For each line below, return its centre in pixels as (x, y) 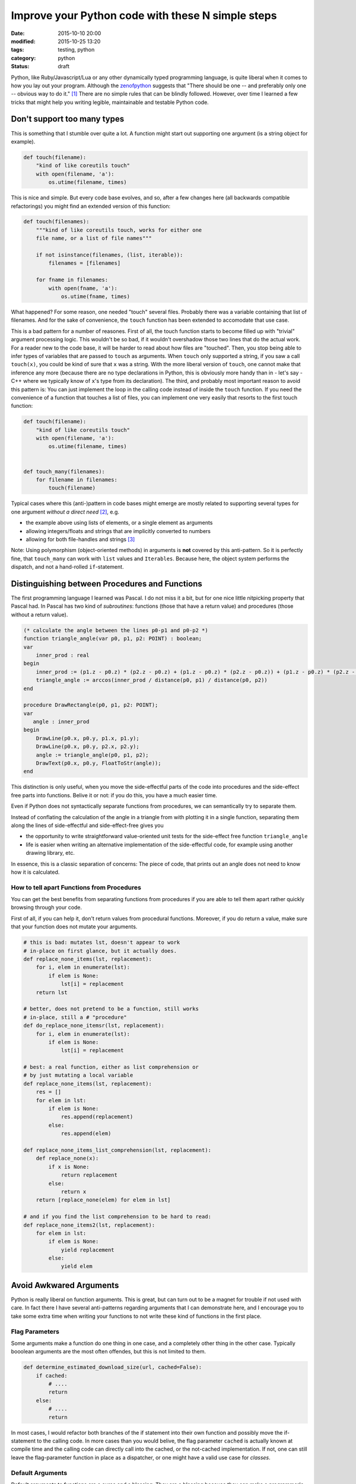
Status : (20, 66)
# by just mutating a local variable (78, 1075)
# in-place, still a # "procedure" (75, 1017)
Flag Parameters (35, 1331)
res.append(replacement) (97, 1117)
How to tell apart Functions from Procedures (76, 887)
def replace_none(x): (67, 1158)
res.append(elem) (86, 1133)
